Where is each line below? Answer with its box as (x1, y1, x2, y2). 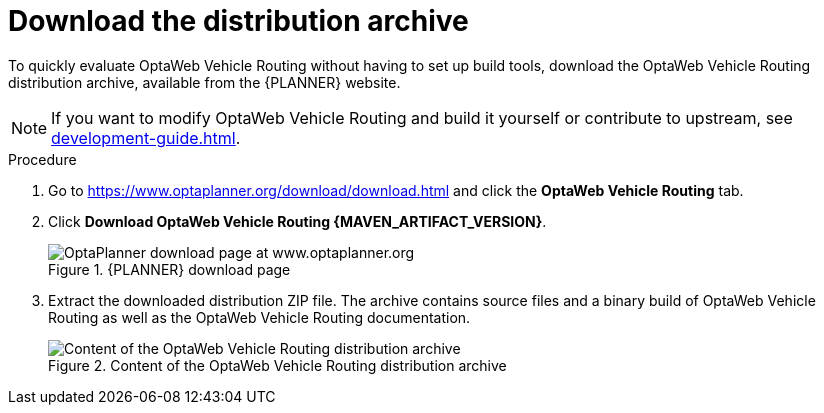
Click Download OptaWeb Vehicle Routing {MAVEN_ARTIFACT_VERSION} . (48, 212, 547, 230)
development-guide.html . (51, 127, 241, 148)
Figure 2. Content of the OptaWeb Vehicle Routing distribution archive (48, 356, 507, 374)
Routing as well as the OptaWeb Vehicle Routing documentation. (48, 308, 471, 326)
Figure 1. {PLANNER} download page (48, 260, 291, 278)
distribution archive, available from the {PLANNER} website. (8, 73, 401, 91)
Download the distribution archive (8, 4, 469, 38)
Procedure (8, 150, 77, 168)
